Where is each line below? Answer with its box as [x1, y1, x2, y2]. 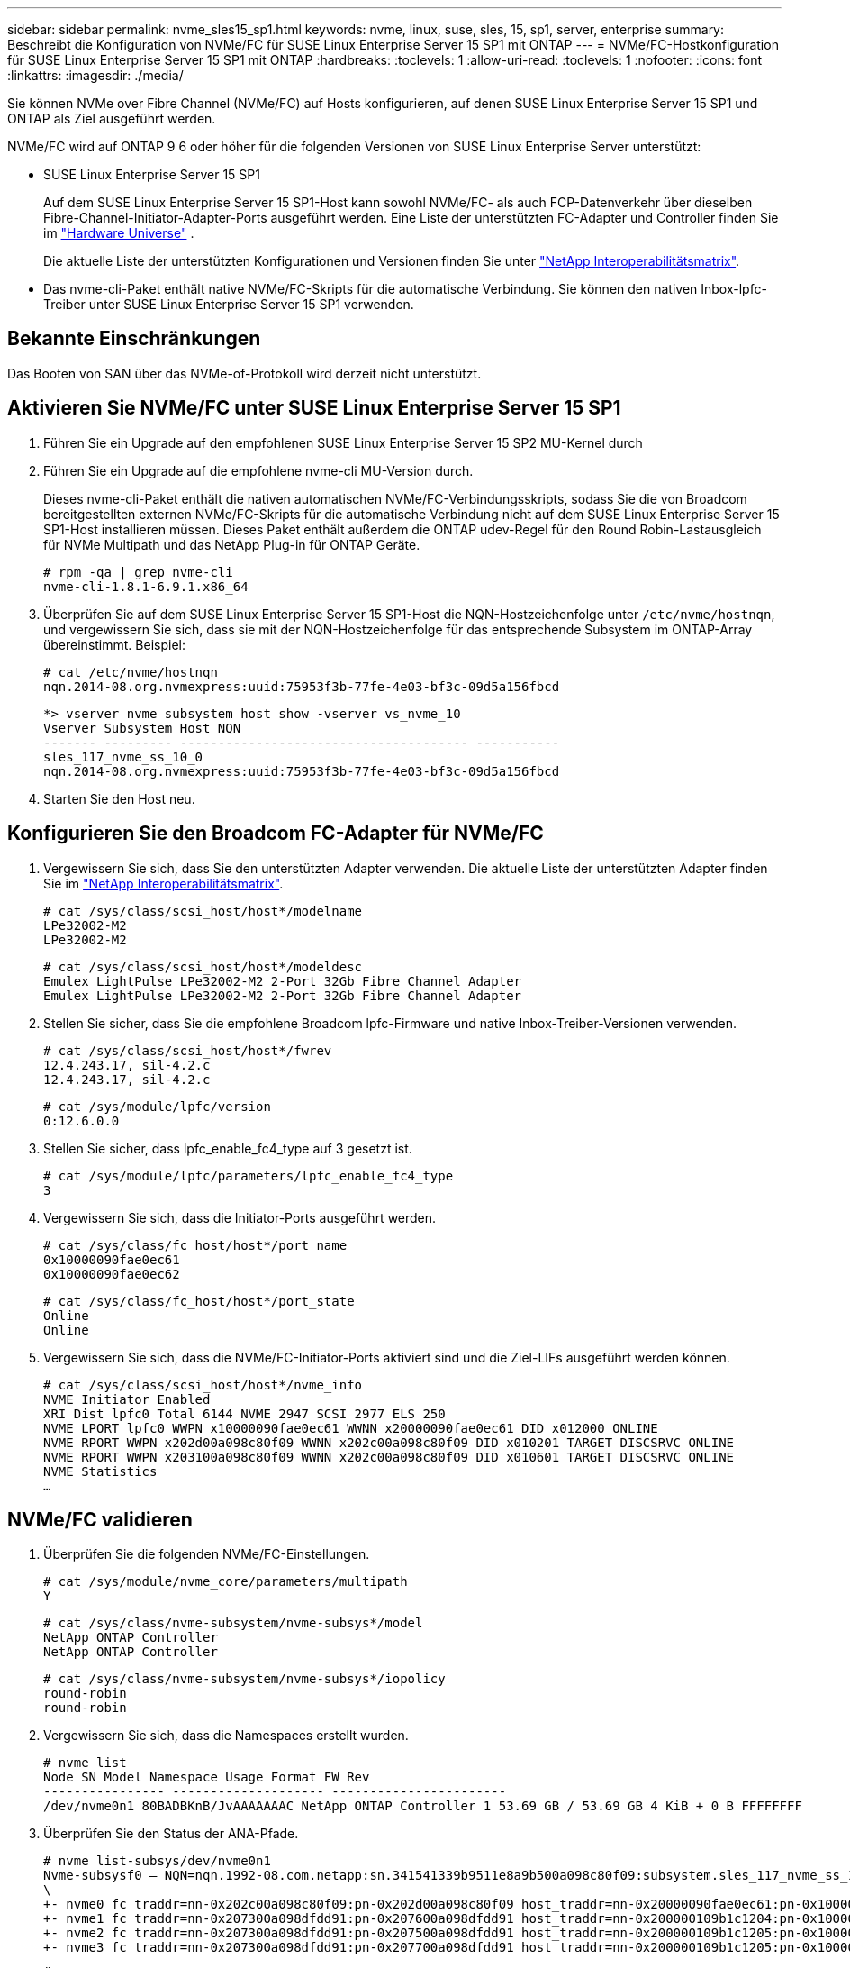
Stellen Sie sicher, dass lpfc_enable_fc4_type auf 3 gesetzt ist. [43, 1140, 412, 1156]
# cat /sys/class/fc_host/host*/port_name [43, 1237, 348, 1253]
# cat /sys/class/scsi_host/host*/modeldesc [43, 959, 363, 974]
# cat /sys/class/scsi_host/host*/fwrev [43, 1043, 332, 1058]
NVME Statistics [43, 1463, 158, 1479]
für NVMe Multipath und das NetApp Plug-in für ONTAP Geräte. [43, 536, 420, 552]
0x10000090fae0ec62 [43, 1266, 180, 1281]
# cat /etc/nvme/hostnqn [43, 664, 218, 679]
